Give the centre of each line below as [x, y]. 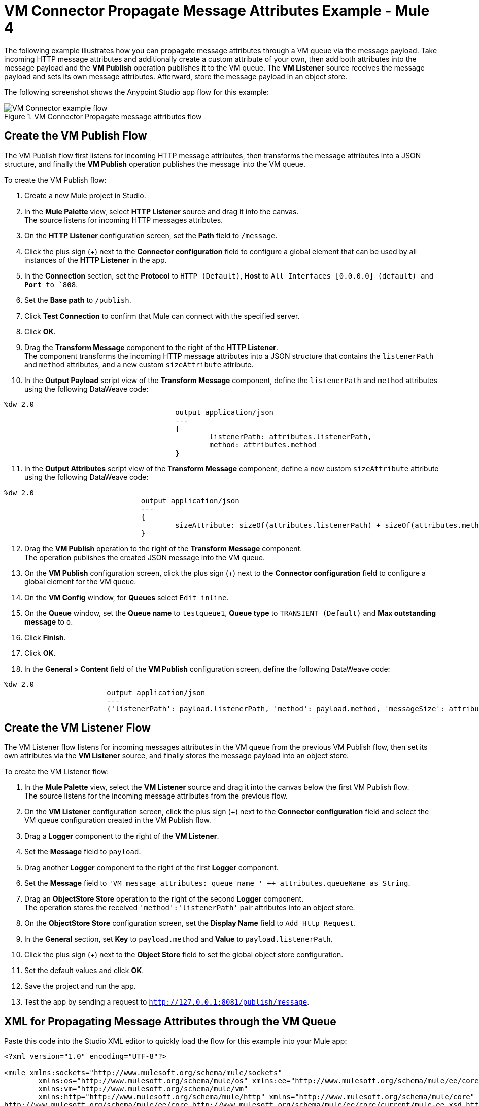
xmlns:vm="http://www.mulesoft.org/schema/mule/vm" [143, 1089]
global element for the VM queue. [80, 581]
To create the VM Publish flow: [55, 180]
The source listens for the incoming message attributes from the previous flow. [156, 796]
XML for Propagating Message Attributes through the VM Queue [170, 1021]
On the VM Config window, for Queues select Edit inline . [127, 597]
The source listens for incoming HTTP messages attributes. [124, 220]
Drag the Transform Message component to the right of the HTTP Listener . [151, 347]
